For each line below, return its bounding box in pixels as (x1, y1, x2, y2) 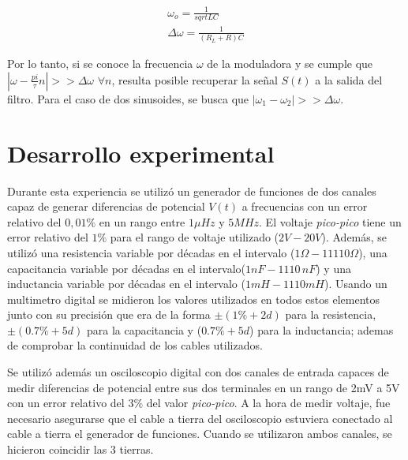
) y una (316, 260, 351, 276)
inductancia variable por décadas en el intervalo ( (7, 275, 245, 292)
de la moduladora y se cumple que (207, 55, 373, 72)
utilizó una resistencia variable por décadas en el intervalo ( (7, 244, 295, 260)
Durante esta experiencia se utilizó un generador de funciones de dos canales (7, 182, 376, 199)
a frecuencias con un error (241, 198, 368, 215)
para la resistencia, (285, 306, 376, 323)
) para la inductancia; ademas (249, 321, 394, 338)
